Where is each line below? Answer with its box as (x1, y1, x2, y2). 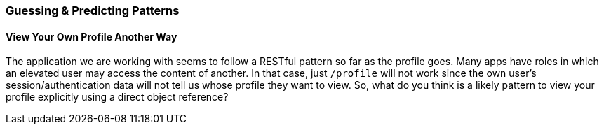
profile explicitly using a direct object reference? (6, 91, 229, 103)
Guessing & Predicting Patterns (6, 3, 180, 17)
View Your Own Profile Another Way (6, 30, 177, 43)
